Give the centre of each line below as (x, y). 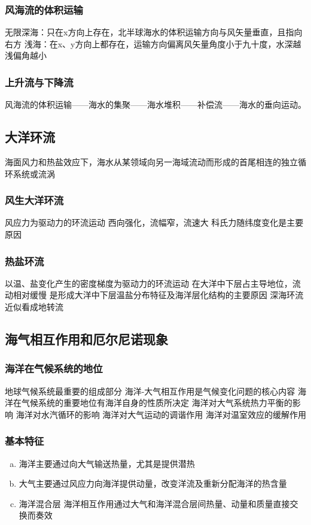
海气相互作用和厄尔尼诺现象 (86, 339)
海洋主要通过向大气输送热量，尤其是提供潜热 (107, 463)
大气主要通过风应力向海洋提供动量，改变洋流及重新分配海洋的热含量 (153, 483)
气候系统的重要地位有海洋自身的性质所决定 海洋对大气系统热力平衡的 (157, 403)
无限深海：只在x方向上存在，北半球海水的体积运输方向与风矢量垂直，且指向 (154, 32)
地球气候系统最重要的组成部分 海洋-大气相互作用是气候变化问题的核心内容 (150, 391)
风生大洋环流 (34, 200)
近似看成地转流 (34, 307)
